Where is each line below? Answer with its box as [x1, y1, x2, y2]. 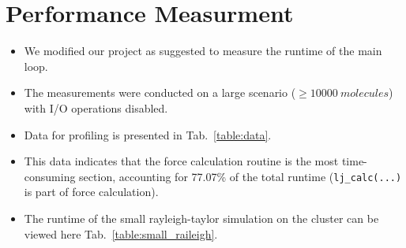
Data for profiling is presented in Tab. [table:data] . [24, 126, 272, 143]
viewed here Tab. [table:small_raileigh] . [24, 225, 218, 242]
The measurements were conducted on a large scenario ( [24, 84, 296, 101]
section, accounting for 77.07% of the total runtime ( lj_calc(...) [79, 168, 402, 184]
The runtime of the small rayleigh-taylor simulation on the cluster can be [24, 209, 379, 226]
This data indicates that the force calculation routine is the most [24, 153, 339, 169]
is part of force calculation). [24, 183, 159, 200]
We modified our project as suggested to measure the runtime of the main [24, 43, 382, 59]
